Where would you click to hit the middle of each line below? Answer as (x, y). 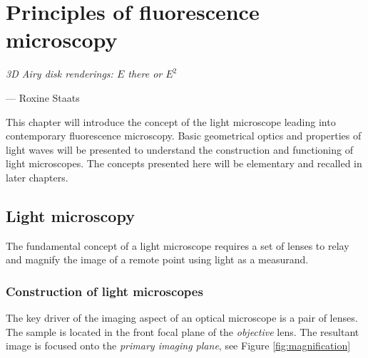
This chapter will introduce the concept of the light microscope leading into (171, 121)
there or (145, 74)
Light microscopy (70, 215)
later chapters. (37, 177)
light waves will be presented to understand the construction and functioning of (179, 149)
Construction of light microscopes (104, 291)
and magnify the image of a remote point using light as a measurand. (157, 259)
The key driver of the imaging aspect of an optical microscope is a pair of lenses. (182, 318)
